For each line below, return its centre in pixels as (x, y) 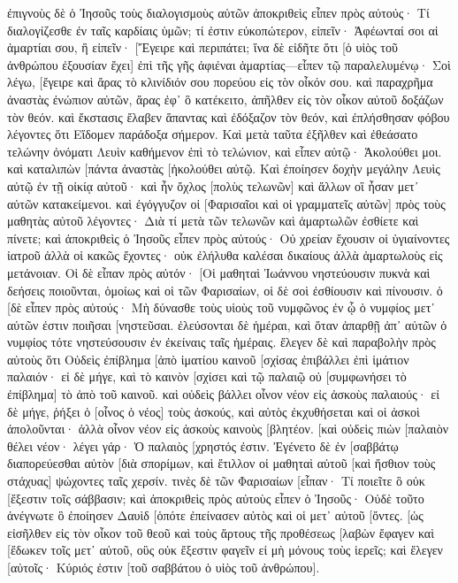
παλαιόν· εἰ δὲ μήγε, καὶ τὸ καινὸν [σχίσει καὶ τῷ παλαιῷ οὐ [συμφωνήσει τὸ (207, 376)
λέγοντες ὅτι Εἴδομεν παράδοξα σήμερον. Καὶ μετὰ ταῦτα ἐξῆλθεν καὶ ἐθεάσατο (213, 134)
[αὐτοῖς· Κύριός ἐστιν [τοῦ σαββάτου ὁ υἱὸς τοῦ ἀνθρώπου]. (164, 567)
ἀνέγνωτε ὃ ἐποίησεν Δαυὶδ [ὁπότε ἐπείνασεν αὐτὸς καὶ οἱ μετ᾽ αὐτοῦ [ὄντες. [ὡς (215, 515)
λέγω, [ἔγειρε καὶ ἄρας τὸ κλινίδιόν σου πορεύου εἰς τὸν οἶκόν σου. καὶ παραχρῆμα (220, 82)
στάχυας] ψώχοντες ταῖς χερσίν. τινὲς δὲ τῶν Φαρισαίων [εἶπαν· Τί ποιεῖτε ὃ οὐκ (216, 481)
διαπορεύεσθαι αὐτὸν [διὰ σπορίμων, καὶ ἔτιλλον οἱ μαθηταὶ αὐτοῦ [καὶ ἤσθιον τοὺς (221, 463)
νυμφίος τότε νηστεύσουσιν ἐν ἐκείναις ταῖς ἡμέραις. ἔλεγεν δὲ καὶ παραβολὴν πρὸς (221, 342)
